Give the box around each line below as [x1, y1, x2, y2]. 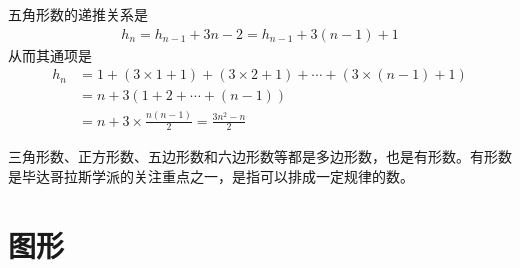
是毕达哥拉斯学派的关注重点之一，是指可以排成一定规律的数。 [8, 166, 414, 187]
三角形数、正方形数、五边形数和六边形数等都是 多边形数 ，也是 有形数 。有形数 [8, 146, 512, 167]
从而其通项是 [8, 44, 92, 65]
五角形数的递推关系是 [8, 4, 148, 24]
